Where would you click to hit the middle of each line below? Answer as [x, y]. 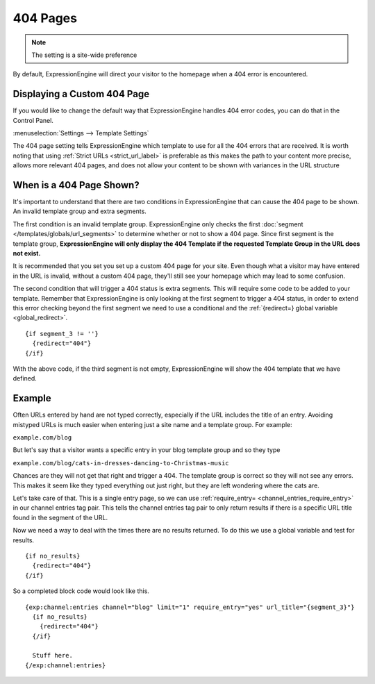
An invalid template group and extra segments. [80, 211]
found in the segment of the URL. [60, 517]
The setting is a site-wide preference [84, 55]
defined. [25, 378]
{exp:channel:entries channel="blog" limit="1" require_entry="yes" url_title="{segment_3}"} [190, 607]
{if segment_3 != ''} [62, 334]
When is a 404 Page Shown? [76, 185]
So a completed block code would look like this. [81, 591]
